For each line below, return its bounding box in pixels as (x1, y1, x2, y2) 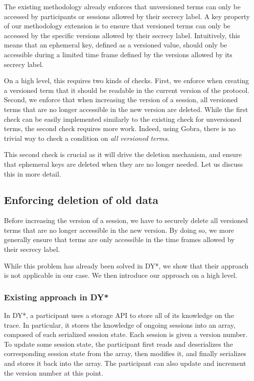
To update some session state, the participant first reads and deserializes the (4, 338, 233, 349)
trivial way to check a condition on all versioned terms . (4, 133, 169, 143)
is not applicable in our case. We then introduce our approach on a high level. (4, 270, 237, 280)
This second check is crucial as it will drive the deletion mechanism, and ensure (4, 149, 242, 159)
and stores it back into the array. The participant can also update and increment (4, 358, 246, 368)
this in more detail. (4, 168, 61, 179)
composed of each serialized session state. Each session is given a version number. (4, 329, 248, 339)
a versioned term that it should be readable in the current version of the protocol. (4, 85, 250, 95)
